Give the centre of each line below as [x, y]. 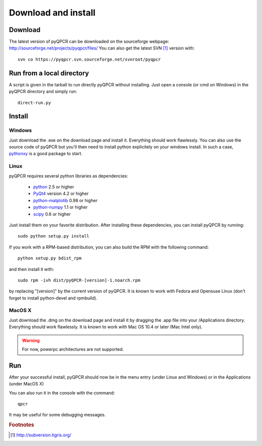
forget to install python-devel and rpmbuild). [53, 298]
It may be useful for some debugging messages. [57, 415]
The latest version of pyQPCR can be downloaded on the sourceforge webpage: [89, 42]
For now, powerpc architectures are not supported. [73, 349]
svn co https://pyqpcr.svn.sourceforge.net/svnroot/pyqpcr [89, 59]
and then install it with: [32, 269]
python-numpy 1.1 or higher [60, 207]
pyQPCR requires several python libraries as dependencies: [68, 176]
